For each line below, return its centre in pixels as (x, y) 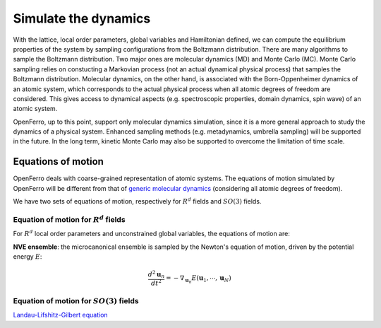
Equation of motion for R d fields (69, 219)
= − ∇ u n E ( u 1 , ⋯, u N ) (199, 280)
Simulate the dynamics (82, 18)
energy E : (28, 257)
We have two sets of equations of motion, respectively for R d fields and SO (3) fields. (137, 201)
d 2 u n (156, 275)
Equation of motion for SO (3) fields (76, 301)
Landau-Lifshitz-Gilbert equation (61, 315)
